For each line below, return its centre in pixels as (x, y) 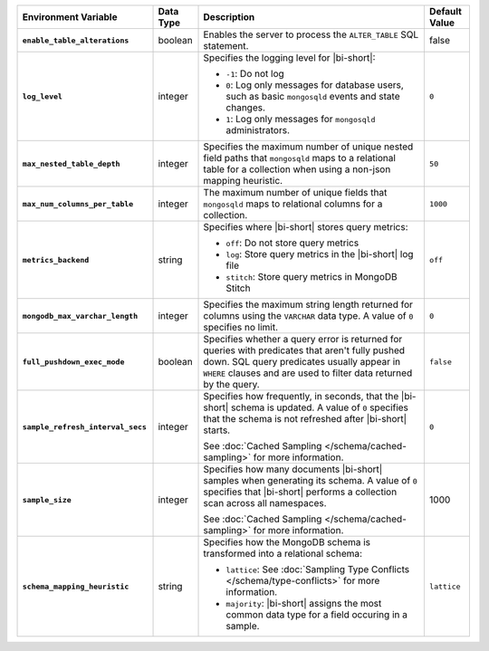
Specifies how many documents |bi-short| (293, 469)
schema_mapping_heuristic (76, 586)
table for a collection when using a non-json (297, 169)
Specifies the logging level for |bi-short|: (289, 57)
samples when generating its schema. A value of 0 (311, 480)
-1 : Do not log (255, 74)
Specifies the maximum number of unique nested (308, 147)
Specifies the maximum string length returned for (308, 305)
